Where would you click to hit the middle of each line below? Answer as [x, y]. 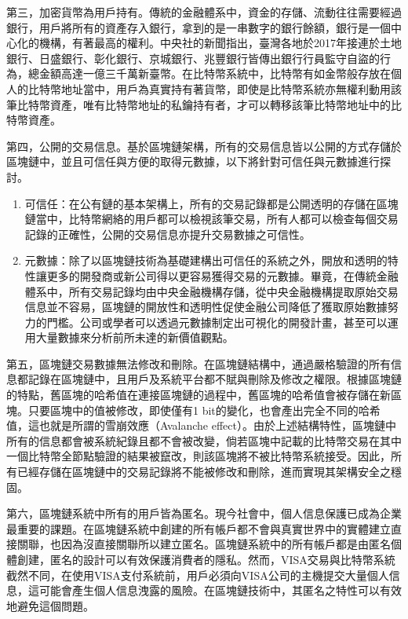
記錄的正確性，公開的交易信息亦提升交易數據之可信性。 [168, 234]
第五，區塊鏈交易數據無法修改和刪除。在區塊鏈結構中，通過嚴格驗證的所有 [199, 363]
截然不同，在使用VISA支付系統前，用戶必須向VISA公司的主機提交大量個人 [198, 575]
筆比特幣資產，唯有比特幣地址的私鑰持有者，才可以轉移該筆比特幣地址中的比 [204, 104]
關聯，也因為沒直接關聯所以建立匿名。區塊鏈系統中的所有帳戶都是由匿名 [204, 544]
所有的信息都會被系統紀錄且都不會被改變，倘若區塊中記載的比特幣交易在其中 [204, 440]
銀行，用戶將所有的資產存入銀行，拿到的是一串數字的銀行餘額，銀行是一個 [199, 27]
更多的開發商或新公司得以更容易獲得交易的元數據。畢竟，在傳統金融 [222, 275]
